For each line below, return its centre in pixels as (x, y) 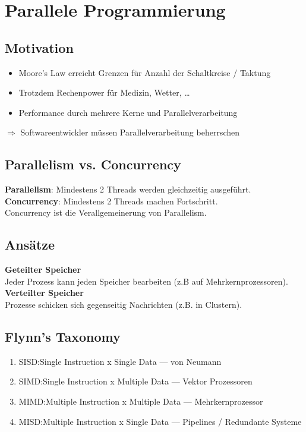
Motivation (39, 47)
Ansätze (30, 245)
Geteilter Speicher (43, 269)
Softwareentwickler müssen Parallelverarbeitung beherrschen (130, 132)
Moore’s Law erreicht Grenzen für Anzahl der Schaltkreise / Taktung (145, 72)
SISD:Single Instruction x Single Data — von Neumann (120, 361)
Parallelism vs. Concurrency (93, 164)
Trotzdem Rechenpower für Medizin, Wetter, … (104, 92)
